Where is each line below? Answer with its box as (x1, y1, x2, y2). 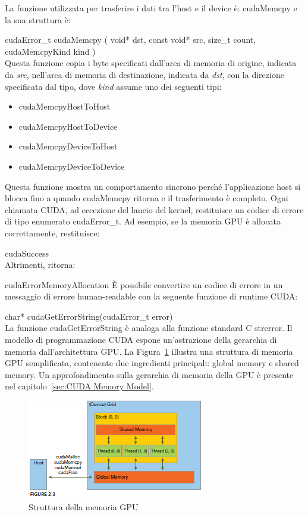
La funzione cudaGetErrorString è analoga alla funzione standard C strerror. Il (5, 322, 293, 334)
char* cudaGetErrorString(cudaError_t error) (5, 310, 173, 322)
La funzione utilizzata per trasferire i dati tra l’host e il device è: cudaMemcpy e (5, 2, 297, 14)
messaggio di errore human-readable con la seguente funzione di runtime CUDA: (5, 290, 298, 302)
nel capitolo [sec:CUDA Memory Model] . (5, 380, 154, 392)
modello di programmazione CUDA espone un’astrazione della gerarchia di (5, 333, 277, 346)
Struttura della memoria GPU (29, 500, 139, 513)
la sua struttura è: (5, 13, 71, 26)
